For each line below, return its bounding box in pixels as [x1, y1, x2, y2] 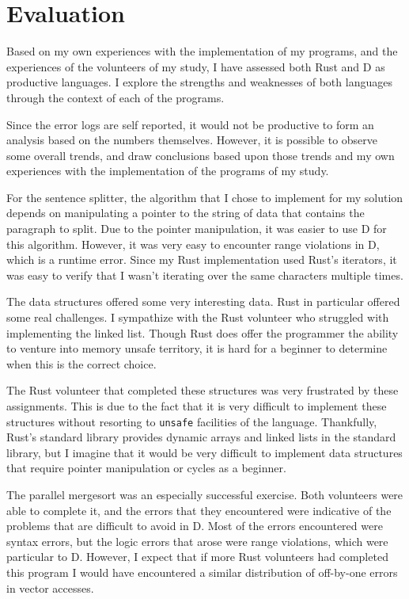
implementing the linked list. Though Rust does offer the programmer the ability [6, 324, 399, 341]
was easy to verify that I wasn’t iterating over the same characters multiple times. [6, 266, 403, 283]
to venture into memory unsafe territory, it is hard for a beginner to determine [6, 340, 388, 357]
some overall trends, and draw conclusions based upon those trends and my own [6, 147, 395, 163]
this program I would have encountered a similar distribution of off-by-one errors [6, 564, 398, 580]
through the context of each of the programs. [6, 89, 225, 105]
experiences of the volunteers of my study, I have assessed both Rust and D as [6, 58, 385, 74]
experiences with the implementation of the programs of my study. [6, 162, 329, 179]
